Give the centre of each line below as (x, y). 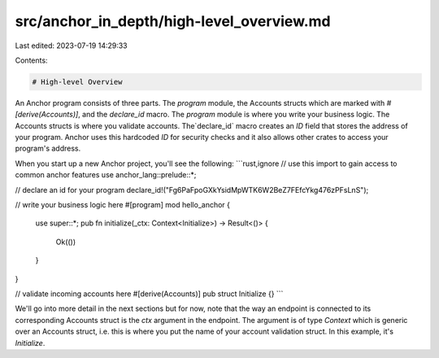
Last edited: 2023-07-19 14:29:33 (71, 46)
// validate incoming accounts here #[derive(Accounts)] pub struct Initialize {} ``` (149, 294)
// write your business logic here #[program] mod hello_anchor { (123, 205)
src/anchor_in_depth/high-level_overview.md (173, 21)
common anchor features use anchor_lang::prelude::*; (106, 175)
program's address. (48, 148)
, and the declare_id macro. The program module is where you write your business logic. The (234, 115)
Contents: (31, 60)
